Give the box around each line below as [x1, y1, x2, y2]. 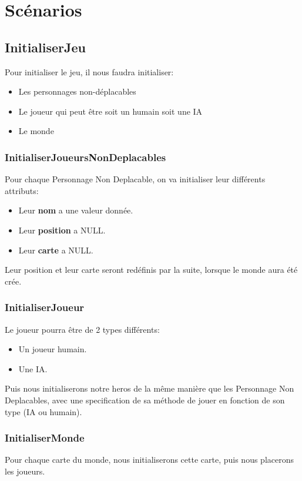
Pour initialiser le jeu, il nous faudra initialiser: [5, 65, 174, 78]
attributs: [5, 184, 39, 196]
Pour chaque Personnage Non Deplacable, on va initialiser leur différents [5, 173, 266, 185]
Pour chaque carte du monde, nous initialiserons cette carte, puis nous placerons [5, 453, 294, 466]
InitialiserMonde [5, 430, 85, 445]
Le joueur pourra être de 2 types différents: [5, 323, 160, 335]
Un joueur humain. [18, 343, 87, 355]
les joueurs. [5, 465, 45, 477]
